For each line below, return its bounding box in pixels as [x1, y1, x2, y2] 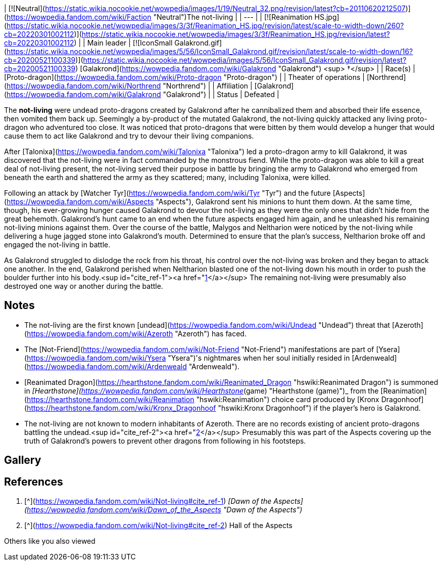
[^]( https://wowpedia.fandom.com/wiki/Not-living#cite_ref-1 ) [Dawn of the [24, 497, 272, 506]
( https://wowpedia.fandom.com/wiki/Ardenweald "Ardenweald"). [24, 362, 239, 371]
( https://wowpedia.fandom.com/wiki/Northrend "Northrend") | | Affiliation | [4, 81, 253, 90]
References [4, 475, 63, 488]
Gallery [4, 454, 41, 467]
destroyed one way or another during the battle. [4, 282, 163, 290]
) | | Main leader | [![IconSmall [74, 38, 173, 47]
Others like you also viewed [4, 537, 95, 546]
